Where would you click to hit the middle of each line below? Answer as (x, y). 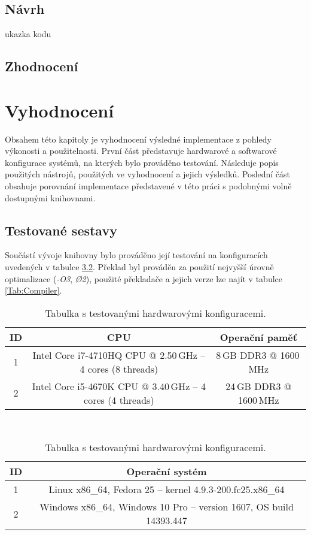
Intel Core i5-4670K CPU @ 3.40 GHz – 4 (119, 386)
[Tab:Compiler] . (33, 290)
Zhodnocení (42, 66)
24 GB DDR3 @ (259, 386)
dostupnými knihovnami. (50, 197)
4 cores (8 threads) (119, 368)
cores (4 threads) (119, 400)
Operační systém (167, 471)
